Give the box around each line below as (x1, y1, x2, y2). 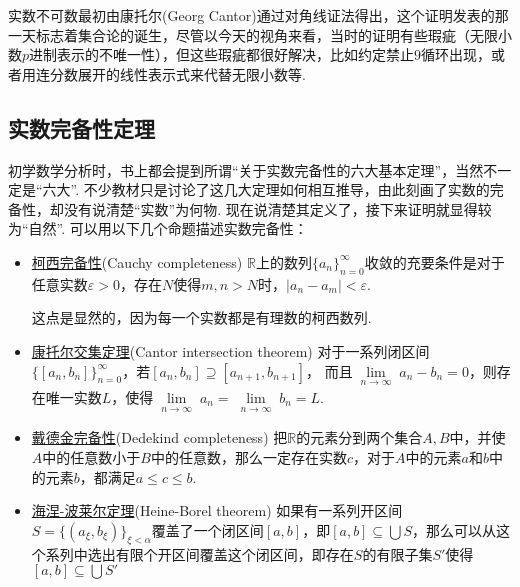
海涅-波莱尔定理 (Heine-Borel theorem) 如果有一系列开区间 (31, 500, 403, 521)
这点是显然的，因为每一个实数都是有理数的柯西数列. (31, 307, 372, 328)
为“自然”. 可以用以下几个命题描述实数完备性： (8, 218, 308, 239)
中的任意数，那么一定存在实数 (150, 447, 347, 467)
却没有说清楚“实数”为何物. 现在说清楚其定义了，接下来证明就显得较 (49, 198, 492, 219)
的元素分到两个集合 (296, 427, 423, 448)
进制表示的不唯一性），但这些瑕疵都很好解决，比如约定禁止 (29, 44, 415, 65)
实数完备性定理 (8, 112, 155, 143)
